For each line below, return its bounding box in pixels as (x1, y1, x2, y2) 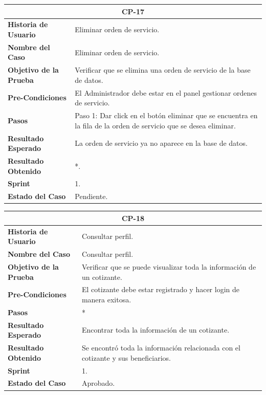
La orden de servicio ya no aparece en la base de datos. (75, 138, 248, 148)
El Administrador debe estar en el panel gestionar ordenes (75, 87, 257, 98)
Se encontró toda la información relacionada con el (81, 342, 240, 353)
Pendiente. (75, 191, 108, 202)
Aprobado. (81, 378, 115, 388)
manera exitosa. (81, 294, 131, 304)
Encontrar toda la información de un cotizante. (81, 324, 230, 335)
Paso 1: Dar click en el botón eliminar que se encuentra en (75, 110, 258, 121)
